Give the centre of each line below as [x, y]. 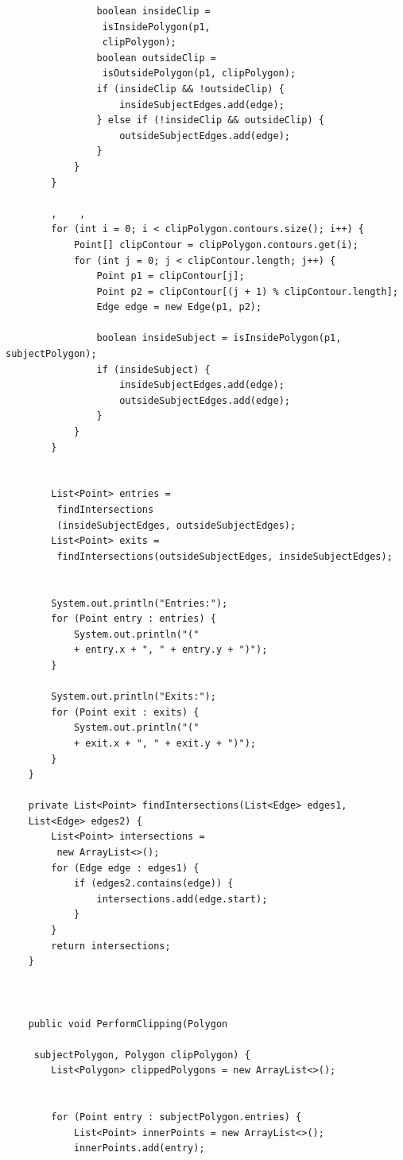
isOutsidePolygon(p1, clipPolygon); [199, 74]
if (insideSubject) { [153, 369]
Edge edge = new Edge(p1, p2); [179, 307]
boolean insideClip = [153, 11]
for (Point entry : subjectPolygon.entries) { [176, 1117]
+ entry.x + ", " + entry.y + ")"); [170, 650]
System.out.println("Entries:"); [139, 603]
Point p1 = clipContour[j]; [170, 276]
